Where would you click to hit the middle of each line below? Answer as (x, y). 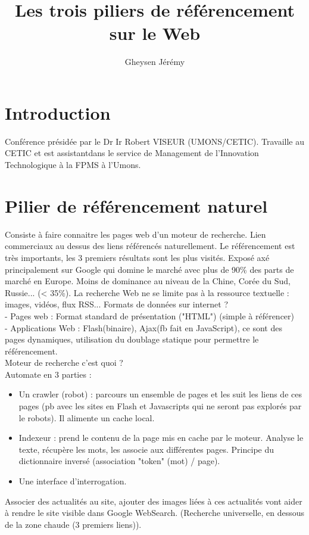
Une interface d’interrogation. (73, 481)
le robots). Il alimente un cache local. (87, 417)
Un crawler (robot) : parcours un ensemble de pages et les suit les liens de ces (160, 394)
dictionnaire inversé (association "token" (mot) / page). (119, 461)
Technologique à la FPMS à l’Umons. (73, 165)
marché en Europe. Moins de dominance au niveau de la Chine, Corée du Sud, (148, 281)
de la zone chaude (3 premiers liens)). (73, 524)
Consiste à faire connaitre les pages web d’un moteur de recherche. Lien (135, 234)
